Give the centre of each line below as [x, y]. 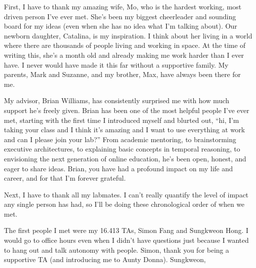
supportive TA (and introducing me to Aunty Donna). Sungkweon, [105, 259]
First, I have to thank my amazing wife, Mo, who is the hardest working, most [123, 6]
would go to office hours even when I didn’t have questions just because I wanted [127, 240]
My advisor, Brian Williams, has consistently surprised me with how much [117, 100]
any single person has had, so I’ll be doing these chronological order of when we [124, 204]
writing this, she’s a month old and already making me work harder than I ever [124, 55]
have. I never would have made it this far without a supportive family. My [116, 64]
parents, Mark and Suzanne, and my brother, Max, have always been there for [122, 74]
